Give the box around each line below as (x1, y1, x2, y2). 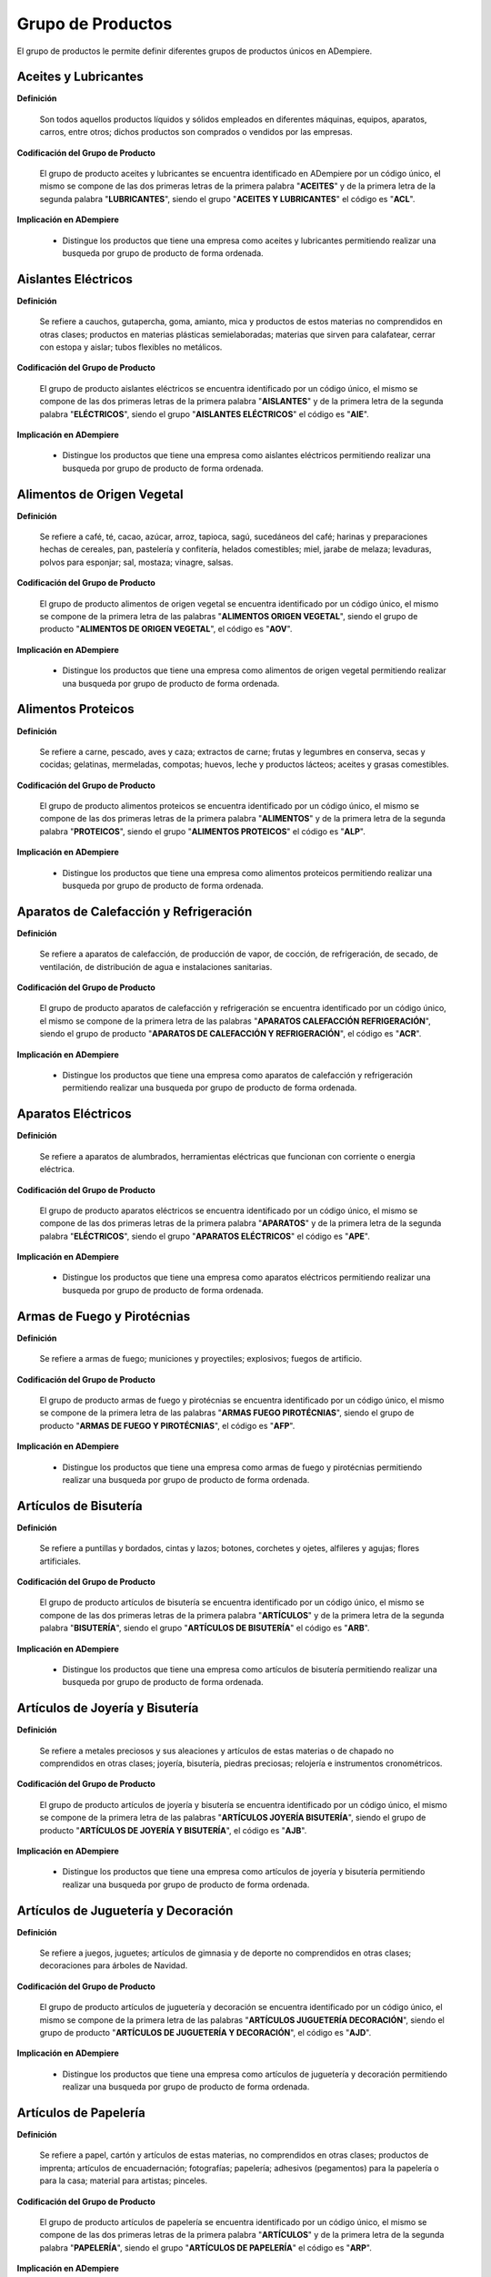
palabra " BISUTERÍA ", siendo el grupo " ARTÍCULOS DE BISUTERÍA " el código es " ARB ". (39, 1622, 370, 1634)
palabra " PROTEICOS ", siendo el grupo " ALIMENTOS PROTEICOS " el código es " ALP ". (39, 825, 366, 837)
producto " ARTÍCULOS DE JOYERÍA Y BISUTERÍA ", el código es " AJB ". (39, 1824, 307, 1835)
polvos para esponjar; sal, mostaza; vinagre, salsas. (39, 556, 234, 567)
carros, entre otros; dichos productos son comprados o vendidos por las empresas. (39, 127, 354, 138)
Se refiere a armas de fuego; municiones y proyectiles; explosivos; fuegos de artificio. (39, 1353, 363, 1364)
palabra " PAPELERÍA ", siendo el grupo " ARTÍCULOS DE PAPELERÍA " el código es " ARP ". (39, 2241, 372, 2253)
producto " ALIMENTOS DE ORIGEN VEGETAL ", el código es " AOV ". (39, 624, 293, 635)
